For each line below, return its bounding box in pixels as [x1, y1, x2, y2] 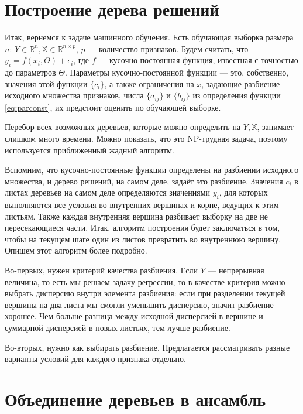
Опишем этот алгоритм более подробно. [5, 244, 147, 256]
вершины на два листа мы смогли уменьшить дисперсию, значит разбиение [5, 298, 274, 310]
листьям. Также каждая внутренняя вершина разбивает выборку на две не [5, 210, 268, 222]
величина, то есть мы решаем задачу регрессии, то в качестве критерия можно [5, 275, 285, 288]
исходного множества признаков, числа [5, 89, 144, 101]
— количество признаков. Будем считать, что [88, 42, 249, 54]
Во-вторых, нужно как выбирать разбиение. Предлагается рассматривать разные [5, 341, 290, 353]
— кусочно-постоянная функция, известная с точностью [98, 54, 298, 66]
